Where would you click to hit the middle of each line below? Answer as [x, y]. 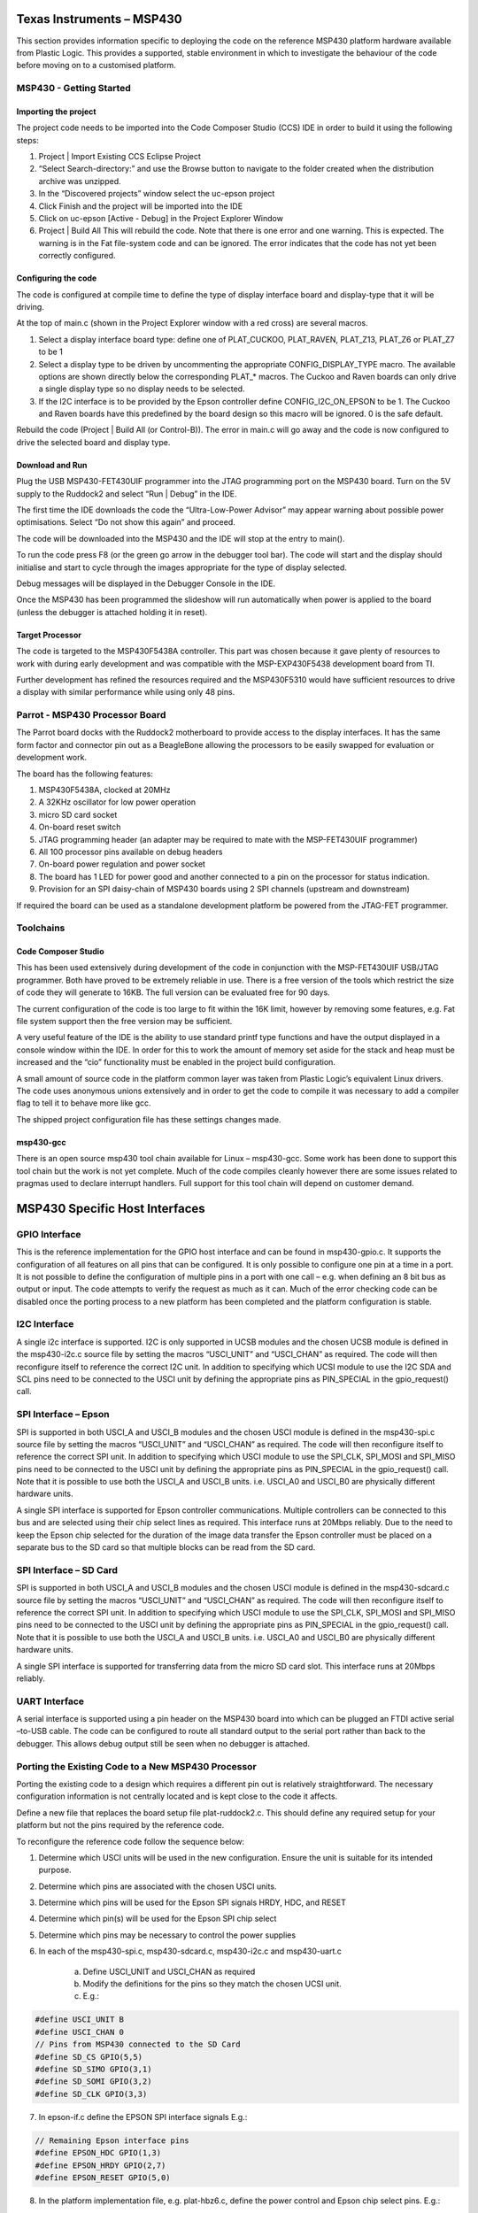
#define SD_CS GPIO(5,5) [89, 2057]
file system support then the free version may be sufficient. [124, 1022]
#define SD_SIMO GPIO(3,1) [93, 2069]
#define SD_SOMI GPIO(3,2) [93, 2082]
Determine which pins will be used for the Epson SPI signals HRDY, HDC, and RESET [193, 1902]
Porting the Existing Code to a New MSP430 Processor [136, 1766]
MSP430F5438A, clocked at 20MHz [104, 790]
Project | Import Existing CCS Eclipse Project [119, 157]
